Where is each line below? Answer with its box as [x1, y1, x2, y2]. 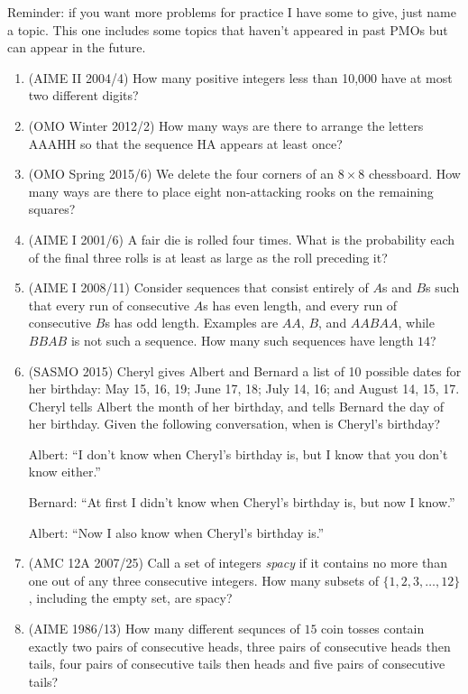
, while [398, 313, 435, 332]
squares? [28, 199, 76, 218]
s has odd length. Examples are [105, 313, 279, 332]
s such [426, 278, 460, 297]
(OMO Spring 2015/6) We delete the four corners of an [28, 164, 334, 183]
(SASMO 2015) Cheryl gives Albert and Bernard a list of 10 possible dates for [28, 361, 462, 380]
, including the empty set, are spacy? [28, 588, 233, 607]
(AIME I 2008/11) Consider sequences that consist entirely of [28, 278, 369, 297]
